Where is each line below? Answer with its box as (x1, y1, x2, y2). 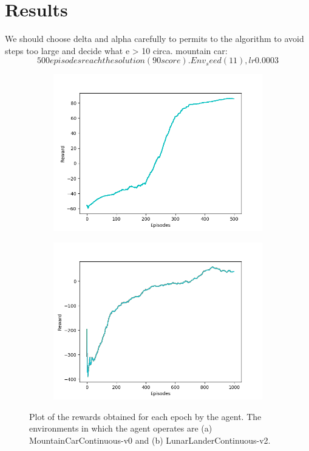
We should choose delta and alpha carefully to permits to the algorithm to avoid (5, 32, 304, 45)
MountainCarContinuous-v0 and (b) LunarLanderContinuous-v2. (29, 433, 271, 446)
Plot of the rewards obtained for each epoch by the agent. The (29, 410, 262, 422)
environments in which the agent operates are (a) (29, 422, 212, 435)
